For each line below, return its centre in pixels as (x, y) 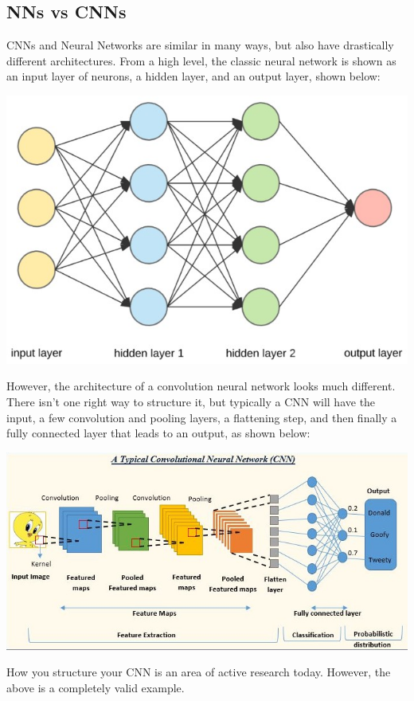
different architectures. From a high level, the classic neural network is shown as (201, 60)
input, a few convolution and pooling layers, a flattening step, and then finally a (202, 417)
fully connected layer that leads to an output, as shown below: (158, 433)
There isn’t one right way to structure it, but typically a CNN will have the (191, 401)
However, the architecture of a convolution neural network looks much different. (201, 386)
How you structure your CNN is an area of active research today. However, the (199, 672)
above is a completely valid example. (96, 687)
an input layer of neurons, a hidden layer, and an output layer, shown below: (193, 76)
